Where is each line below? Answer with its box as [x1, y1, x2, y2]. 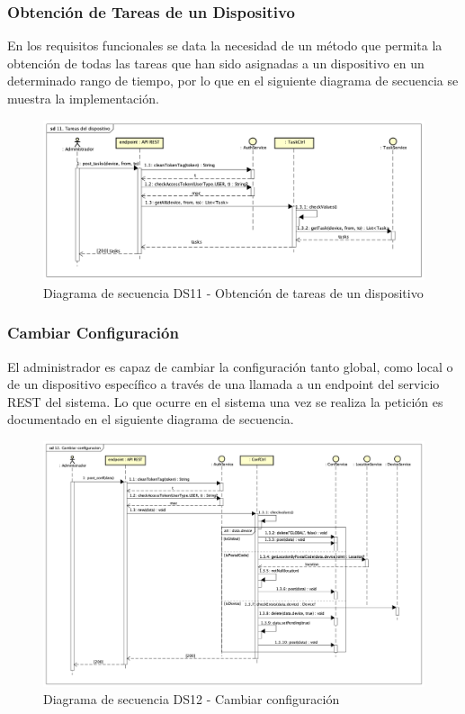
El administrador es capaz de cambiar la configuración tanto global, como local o [7, 357, 453, 375]
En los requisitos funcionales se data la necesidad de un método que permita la [7, 36, 443, 55]
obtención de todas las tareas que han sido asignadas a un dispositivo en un [7, 53, 425, 72]
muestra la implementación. [7, 89, 159, 107]
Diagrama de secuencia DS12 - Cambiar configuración [43, 690, 340, 709]
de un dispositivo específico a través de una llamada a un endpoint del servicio [7, 375, 440, 393]
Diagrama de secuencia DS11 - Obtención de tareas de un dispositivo [43, 283, 424, 302]
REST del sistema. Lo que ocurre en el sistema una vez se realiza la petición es [7, 392, 443, 411]
